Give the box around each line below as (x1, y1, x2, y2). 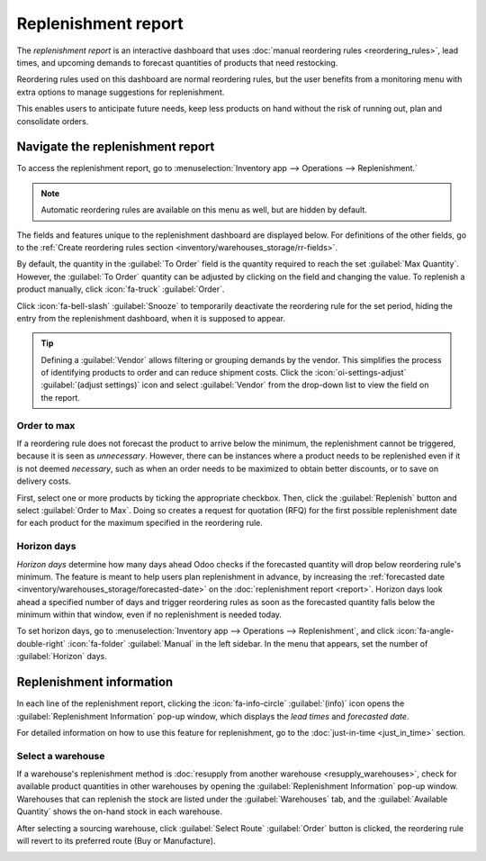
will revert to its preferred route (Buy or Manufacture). (16, 836, 216, 847)
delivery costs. (16, 476, 72, 486)
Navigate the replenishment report (16, 140, 215, 155)
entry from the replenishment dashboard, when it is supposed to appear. (16, 313, 285, 323)
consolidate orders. (16, 115, 89, 126)
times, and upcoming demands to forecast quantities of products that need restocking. (16, 57, 338, 68)
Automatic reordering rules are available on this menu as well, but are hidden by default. (40, 204, 368, 215)
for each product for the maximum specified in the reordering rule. (16, 518, 263, 529)
